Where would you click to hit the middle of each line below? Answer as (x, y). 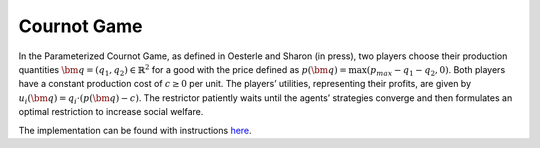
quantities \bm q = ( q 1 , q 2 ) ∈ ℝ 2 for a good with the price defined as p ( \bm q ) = (182, 70)
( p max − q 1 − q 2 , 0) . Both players (436, 70)
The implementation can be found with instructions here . (135, 130)
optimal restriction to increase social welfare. (111, 112)
